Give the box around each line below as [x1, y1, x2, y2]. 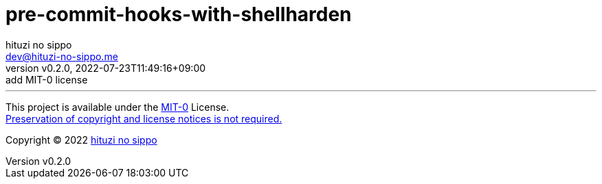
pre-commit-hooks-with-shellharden [5, 3, 352, 26]
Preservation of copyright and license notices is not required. [5, 112, 282, 124]
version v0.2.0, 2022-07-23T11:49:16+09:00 [5, 62, 206, 74]
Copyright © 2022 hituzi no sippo [5, 133, 157, 146]
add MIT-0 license [5, 73, 88, 86]
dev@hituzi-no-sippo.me [5, 50, 118, 62]
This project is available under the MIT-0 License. [5, 101, 230, 113]
